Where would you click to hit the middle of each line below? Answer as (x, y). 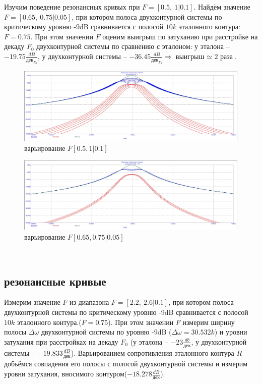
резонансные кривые (55, 281)
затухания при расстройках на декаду (61, 341)
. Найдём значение (222, 7)
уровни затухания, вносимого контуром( (66, 374)
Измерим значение (32, 302)
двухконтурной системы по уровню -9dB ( (106, 332)
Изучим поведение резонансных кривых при (72, 7)
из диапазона (89, 302)
